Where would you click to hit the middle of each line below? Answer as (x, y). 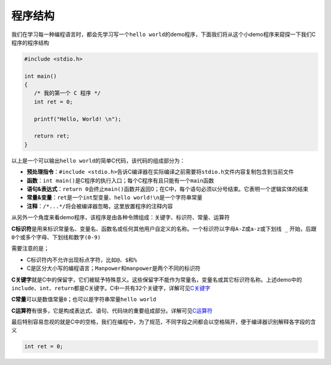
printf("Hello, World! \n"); (78, 119)
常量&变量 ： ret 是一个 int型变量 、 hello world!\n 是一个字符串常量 (115, 198)
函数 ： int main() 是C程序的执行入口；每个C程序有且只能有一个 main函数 (120, 180)
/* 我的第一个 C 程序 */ (67, 93)
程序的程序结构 (30, 42)
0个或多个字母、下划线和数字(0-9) (56, 237)
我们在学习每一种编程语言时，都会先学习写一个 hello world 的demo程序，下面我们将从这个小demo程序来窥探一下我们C (163, 34)
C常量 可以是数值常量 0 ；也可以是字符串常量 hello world (84, 299)
